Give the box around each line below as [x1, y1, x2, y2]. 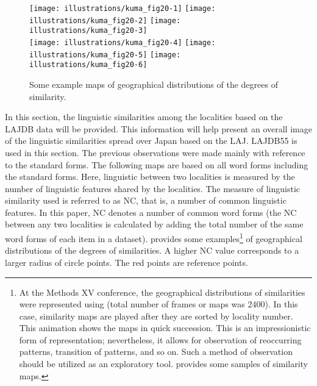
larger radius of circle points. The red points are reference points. [5, 256, 248, 268]
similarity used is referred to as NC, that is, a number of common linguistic [5, 194, 287, 207]
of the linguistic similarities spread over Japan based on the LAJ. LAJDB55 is [5, 134, 297, 147]
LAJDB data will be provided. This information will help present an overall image [5, 122, 312, 135]
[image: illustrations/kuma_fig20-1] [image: [29, 4, 216, 13]
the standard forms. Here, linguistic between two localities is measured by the [5, 170, 295, 183]
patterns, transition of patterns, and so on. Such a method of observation [19, 345, 293, 358]
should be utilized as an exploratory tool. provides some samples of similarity [19, 357, 308, 370]
